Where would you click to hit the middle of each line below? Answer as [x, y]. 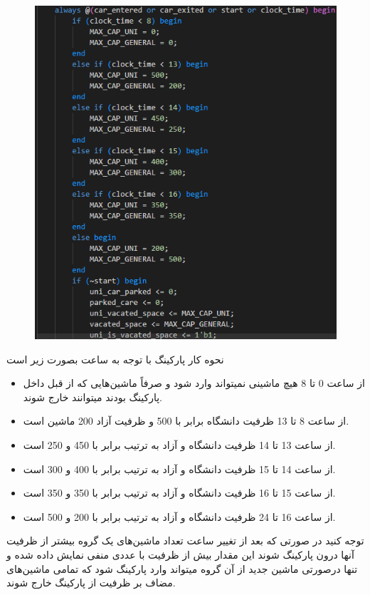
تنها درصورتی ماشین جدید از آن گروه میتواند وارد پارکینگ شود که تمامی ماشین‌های [182, 568]
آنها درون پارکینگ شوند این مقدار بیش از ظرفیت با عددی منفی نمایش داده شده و [180, 554]
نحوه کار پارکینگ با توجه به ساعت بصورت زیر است [115, 359]
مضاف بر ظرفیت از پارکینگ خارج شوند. [91, 583]
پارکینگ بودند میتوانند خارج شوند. [92, 397]
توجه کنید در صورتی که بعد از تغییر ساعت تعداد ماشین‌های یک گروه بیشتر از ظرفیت [185, 540]
